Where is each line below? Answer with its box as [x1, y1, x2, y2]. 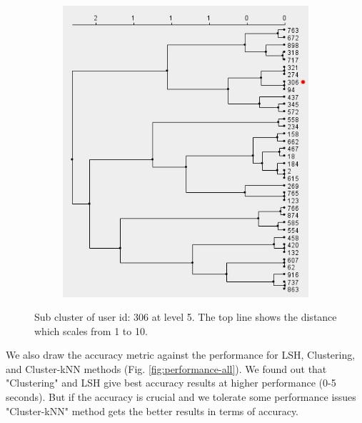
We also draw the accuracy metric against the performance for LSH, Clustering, [6, 347, 356, 362]
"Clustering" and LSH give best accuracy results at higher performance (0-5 [6, 375, 336, 390]
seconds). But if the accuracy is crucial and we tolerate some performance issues [6, 389, 356, 404]
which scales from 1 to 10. [34, 323, 148, 338]
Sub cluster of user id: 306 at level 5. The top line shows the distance [34, 309, 337, 324]
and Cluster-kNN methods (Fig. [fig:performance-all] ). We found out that [6, 361, 327, 376]
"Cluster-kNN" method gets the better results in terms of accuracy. [6, 403, 299, 418]
